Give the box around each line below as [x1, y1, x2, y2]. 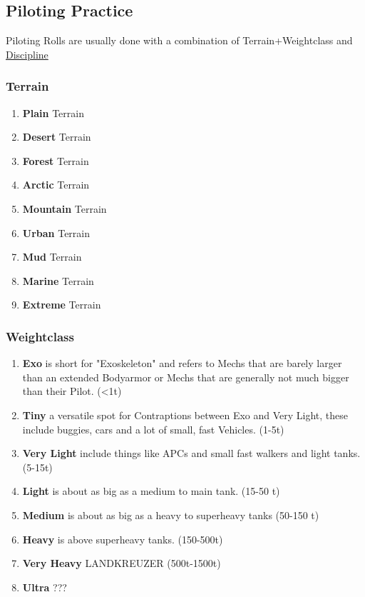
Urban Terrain [22, 225, 91, 240]
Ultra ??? [22, 579, 67, 594]
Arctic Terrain [22, 177, 90, 192]
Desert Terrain [22, 129, 91, 144]
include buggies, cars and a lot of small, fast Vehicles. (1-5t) [22, 421, 284, 436]
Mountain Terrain [22, 201, 107, 216]
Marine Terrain [22, 273, 94, 288]
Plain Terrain [22, 105, 84, 120]
